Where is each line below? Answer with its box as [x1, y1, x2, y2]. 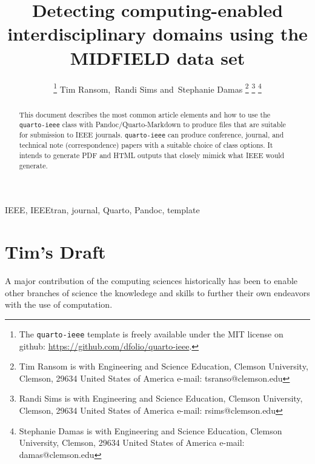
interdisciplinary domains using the [7, 21, 308, 46]
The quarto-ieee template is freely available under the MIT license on [19, 327, 283, 340]
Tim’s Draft [5, 239, 106, 264]
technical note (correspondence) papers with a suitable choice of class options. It [19, 140, 273, 150]
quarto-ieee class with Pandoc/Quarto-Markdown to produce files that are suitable [19, 119, 286, 130]
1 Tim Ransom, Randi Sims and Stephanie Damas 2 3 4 [53, 81, 262, 95]
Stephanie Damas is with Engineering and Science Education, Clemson [19, 424, 282, 437]
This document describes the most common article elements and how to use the [19, 109, 271, 119]
